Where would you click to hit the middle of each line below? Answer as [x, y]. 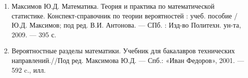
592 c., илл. [29, 70]
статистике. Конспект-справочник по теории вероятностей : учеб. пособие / [124, 15]
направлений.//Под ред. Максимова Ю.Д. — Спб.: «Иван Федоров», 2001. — [128, 60]
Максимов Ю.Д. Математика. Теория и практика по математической [113, 6]
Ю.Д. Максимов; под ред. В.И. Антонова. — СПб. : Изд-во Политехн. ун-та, [126, 25]
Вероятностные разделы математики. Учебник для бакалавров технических [123, 51]
